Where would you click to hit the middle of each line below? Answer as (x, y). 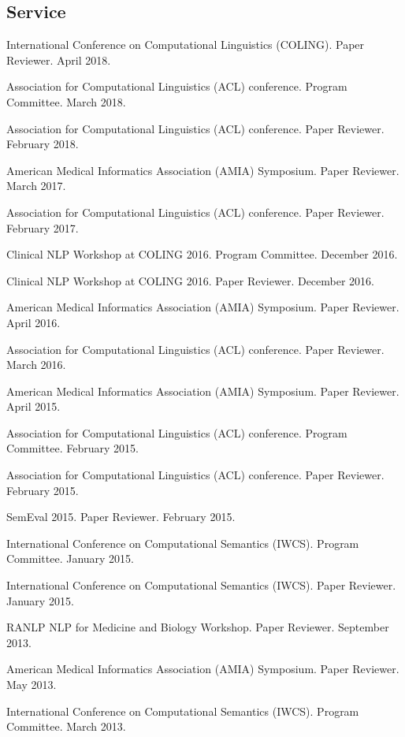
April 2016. (33, 322)
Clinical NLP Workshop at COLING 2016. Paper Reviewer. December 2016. (190, 280)
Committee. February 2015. (72, 448)
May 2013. (32, 685)
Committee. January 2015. (71, 558)
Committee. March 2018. (66, 101)
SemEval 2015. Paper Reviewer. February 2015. (121, 517)
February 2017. (43, 227)
